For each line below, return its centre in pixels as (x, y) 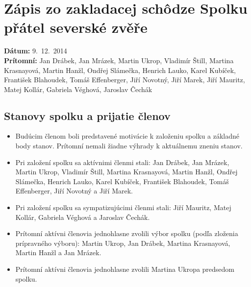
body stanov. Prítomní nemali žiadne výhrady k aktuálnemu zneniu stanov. (129, 146)
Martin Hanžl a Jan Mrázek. (58, 252)
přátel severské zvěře (76, 27)
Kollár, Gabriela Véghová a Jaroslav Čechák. (83, 217)
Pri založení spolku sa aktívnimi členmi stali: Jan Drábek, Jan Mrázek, (122, 162)
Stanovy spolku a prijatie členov (87, 115)
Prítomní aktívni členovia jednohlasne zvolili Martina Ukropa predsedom (125, 269)
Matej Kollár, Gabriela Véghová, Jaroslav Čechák (78, 89)
